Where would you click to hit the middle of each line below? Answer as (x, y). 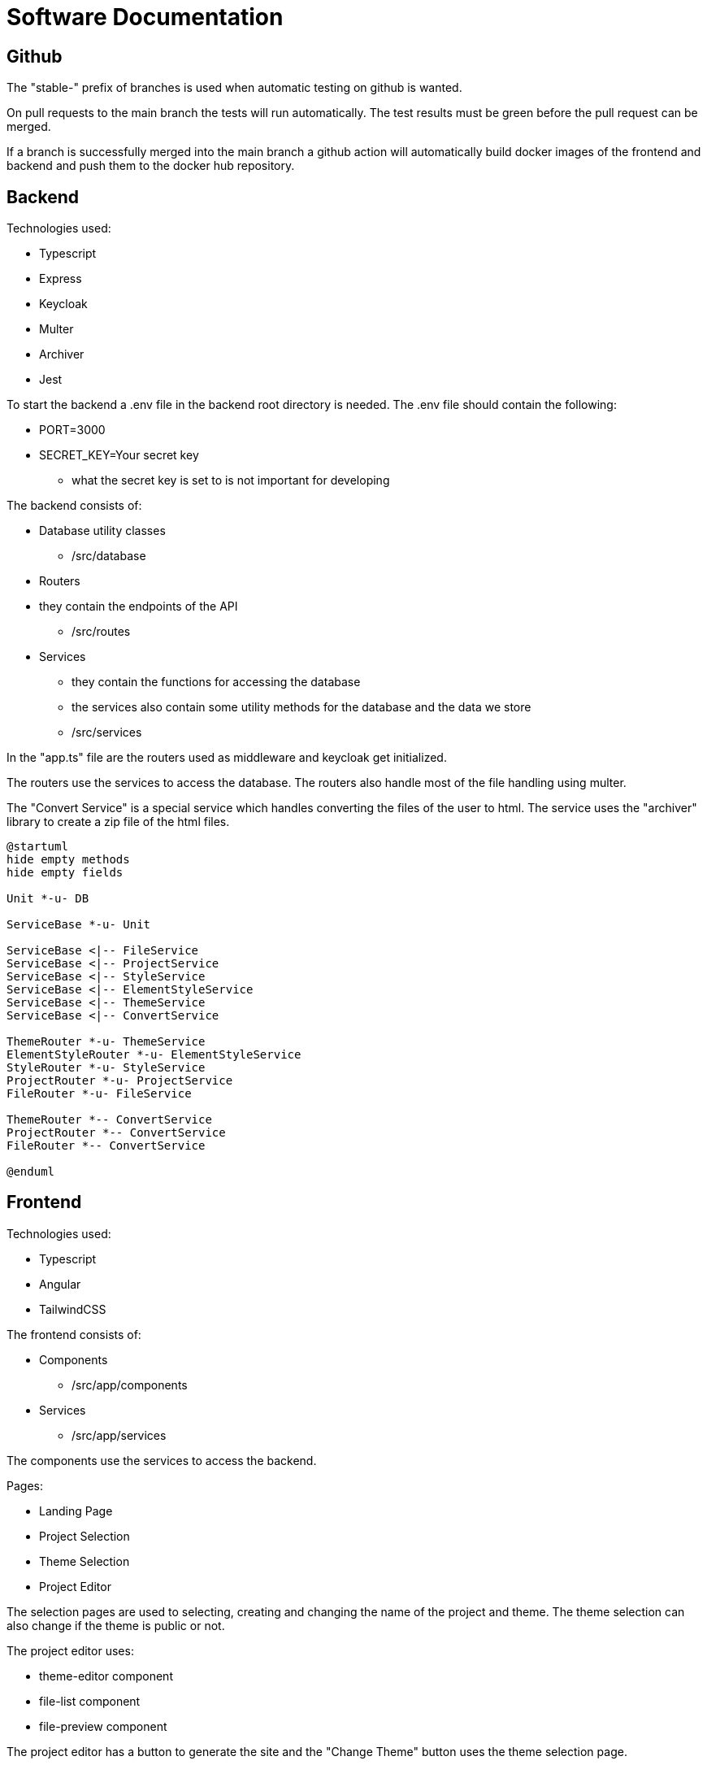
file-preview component (103, 1726)
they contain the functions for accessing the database (216, 682)
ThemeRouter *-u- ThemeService (106, 1042)
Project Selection (85, 1536)
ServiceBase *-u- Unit (79, 925)
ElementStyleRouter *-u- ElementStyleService (154, 1055)
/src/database (109, 556)
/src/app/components (130, 1385)
